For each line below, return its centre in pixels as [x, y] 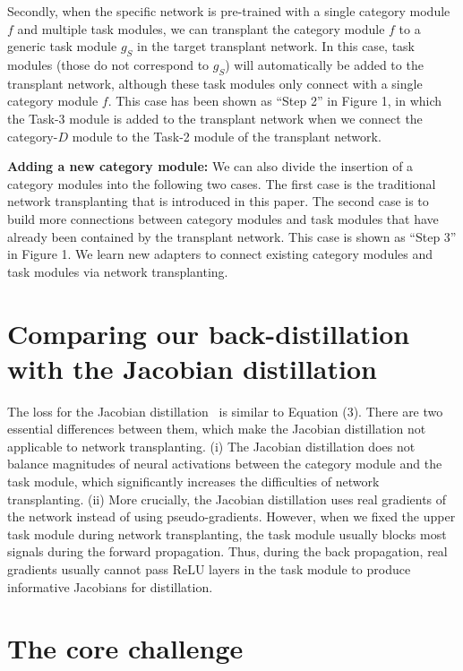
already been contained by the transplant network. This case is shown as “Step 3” [232, 236]
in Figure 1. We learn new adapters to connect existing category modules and [220, 254]
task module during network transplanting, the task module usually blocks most [227, 533]
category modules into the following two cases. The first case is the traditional [222, 183]
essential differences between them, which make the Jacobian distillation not [217, 429]
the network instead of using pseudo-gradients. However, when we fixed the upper [231, 516]
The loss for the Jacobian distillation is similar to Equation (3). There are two [225, 411]
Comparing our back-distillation [209, 333]
